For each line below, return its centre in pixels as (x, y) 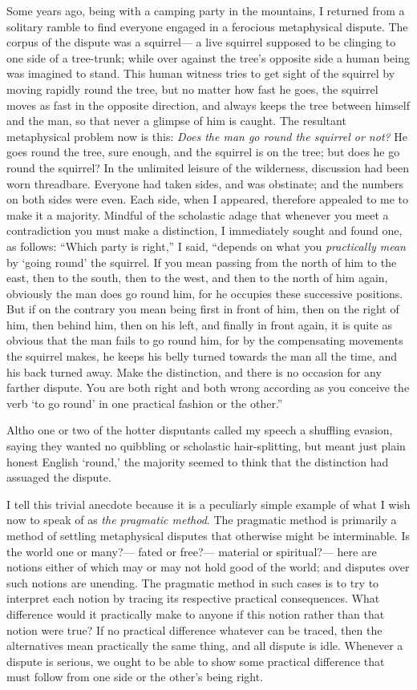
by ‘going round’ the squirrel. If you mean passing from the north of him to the (202, 262)
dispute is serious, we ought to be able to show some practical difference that (196, 661)
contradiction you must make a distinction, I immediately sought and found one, (204, 230)
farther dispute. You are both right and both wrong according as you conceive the (208, 387)
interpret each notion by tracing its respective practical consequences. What (193, 598)
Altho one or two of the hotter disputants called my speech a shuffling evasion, (200, 430)
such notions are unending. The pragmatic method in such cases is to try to (193, 582)
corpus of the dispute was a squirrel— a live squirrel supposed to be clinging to (201, 42)
